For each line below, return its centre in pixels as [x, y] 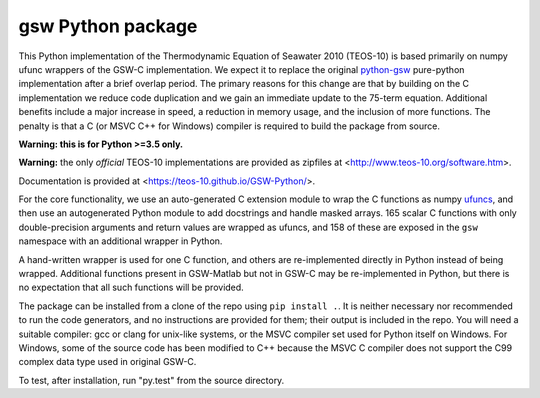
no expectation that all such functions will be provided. [131, 287]
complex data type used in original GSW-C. [107, 362]
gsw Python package [108, 26]
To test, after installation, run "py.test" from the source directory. [151, 380]
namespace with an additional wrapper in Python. [120, 241]
